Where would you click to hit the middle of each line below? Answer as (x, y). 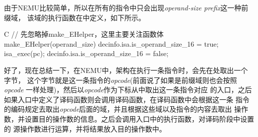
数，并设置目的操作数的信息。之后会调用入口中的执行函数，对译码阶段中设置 (129, 118)
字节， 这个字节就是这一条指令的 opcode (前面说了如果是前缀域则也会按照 (121, 80)
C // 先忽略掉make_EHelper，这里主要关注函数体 (84, 34)
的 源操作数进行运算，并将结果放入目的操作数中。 (85, 128)
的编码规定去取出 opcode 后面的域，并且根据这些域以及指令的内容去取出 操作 (126, 109)
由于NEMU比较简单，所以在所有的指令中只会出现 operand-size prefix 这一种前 (126, 7)
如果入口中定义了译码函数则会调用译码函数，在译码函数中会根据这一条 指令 (127, 99)
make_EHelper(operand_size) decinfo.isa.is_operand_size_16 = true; (111, 43)
